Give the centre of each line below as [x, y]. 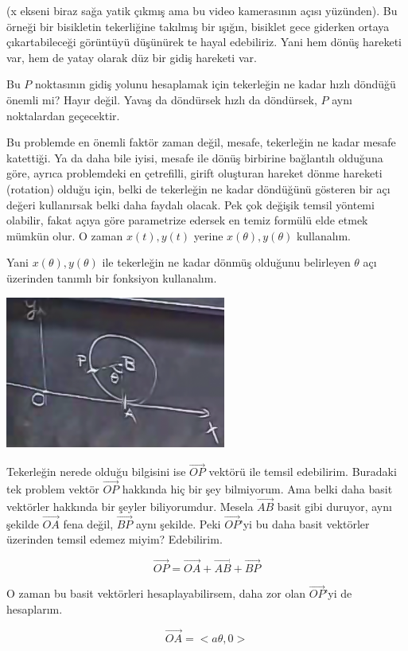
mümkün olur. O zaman [65, 235]
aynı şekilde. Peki [179, 523]
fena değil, [88, 523]
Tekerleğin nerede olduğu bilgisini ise [96, 472]
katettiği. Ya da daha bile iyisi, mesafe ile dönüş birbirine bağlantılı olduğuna [195, 157]
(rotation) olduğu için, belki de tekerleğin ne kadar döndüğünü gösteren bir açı [198, 188]
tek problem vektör [53, 489]
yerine [208, 235]
